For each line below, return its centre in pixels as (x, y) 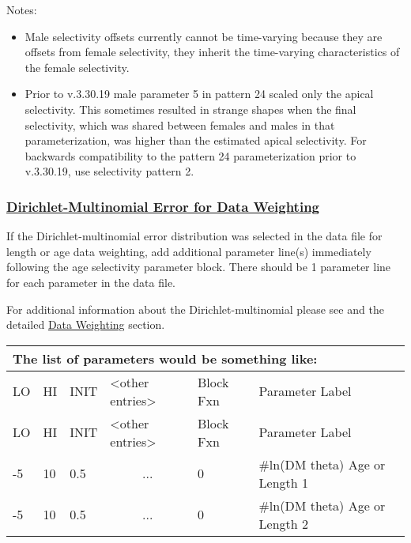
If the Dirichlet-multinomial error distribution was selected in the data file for (194, 236)
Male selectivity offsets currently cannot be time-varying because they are (204, 36)
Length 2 (283, 523)
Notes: (22, 9)
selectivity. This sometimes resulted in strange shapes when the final (190, 109)
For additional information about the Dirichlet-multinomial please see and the (195, 309)
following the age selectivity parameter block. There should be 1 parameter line (199, 267)
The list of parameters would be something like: (165, 358)
